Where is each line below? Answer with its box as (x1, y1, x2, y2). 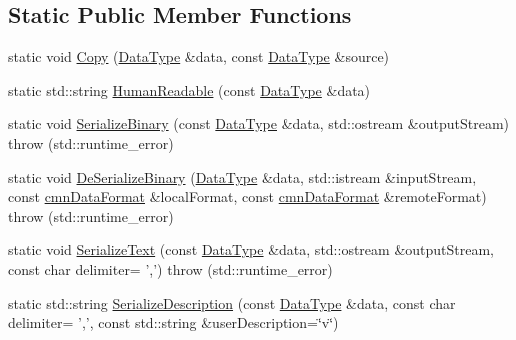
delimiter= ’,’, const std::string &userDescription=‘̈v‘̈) (8, 312, 339, 333)
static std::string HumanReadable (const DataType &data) (8, 79, 371, 100)
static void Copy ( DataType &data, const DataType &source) (8, 46, 390, 67)
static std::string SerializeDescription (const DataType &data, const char (8, 292, 456, 313)
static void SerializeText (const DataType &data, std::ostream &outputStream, (8, 239, 495, 260)
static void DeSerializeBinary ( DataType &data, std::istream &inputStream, (8, 166, 477, 187)
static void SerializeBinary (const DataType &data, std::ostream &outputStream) (8, 113, 510, 134)
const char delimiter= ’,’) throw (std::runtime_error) (8, 258, 333, 279)
